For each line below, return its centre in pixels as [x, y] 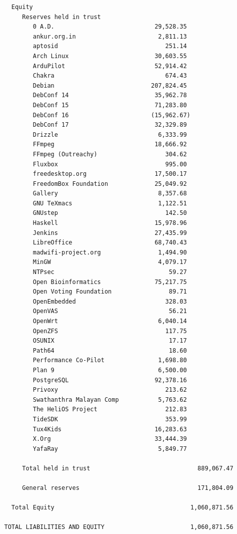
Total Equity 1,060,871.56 [122, 508]
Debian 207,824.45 [110, 85]
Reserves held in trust [61, 17]
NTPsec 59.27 [110, 272]
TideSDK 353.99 [110, 419]
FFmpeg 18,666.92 [110, 145]
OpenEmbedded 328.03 [110, 301]
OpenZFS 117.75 [110, 331]
